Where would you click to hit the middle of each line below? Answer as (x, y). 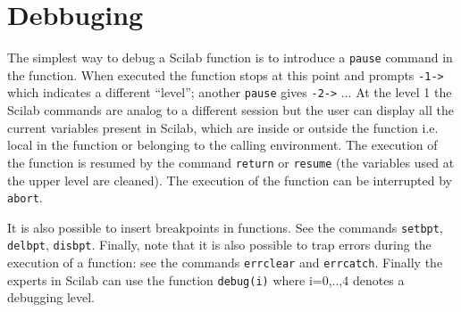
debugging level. (51, 297)
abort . (25, 197)
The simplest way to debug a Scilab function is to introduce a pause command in (230, 57)
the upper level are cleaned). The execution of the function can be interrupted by (230, 180)
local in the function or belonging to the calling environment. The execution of (222, 145)
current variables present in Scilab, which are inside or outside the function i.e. (223, 127)
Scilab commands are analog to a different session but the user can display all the (230, 110)
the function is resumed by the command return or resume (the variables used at (231, 162)
